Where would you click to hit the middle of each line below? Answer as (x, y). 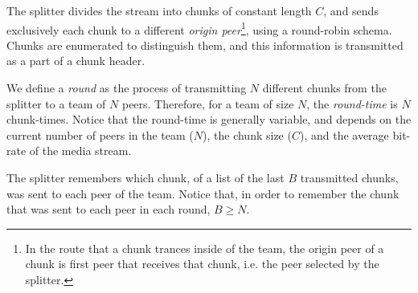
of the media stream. (80, 151)
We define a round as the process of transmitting (127, 88)
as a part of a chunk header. (76, 61)
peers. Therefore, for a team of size (208, 103)
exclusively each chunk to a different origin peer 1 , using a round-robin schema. (199, 28)
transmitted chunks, (349, 177)
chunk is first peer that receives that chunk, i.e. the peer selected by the (202, 264)
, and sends (351, 10)
